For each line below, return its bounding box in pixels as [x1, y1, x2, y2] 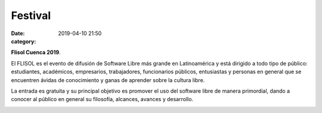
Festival [11, 9, 51, 22]
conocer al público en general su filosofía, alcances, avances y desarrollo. [11, 96, 194, 103]
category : [11, 37, 36, 45]
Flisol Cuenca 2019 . [11, 49, 61, 56]
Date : [11, 30, 25, 37]
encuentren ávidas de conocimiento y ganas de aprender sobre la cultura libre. [11, 76, 205, 83]
